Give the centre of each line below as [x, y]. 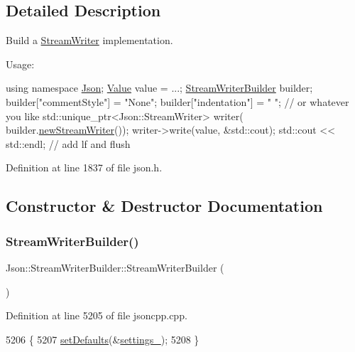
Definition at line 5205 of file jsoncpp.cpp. [97, 315]
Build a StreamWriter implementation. [89, 40]
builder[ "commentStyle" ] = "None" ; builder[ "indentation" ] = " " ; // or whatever [177, 101]
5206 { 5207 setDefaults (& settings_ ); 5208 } [103, 339]
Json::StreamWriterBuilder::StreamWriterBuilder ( [115, 267]
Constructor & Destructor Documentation [164, 206]
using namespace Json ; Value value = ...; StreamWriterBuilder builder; [159, 88]
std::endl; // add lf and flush [68, 143]
